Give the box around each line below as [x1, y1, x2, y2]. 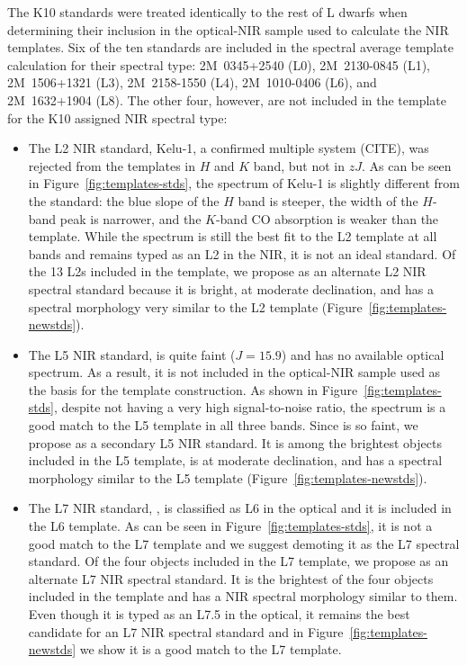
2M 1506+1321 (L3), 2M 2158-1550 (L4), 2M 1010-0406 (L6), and [7, 73, 377, 92]
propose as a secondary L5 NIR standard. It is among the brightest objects [28, 433, 442, 452]
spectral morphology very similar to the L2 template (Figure [28, 297, 363, 316]
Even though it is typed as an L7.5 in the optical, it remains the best [28, 605, 410, 623]
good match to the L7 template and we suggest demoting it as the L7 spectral [28, 534, 460, 553]
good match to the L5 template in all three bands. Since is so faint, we [28, 416, 418, 435]
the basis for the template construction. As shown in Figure [28, 380, 358, 399]
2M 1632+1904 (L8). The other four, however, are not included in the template [7, 90, 447, 109]
